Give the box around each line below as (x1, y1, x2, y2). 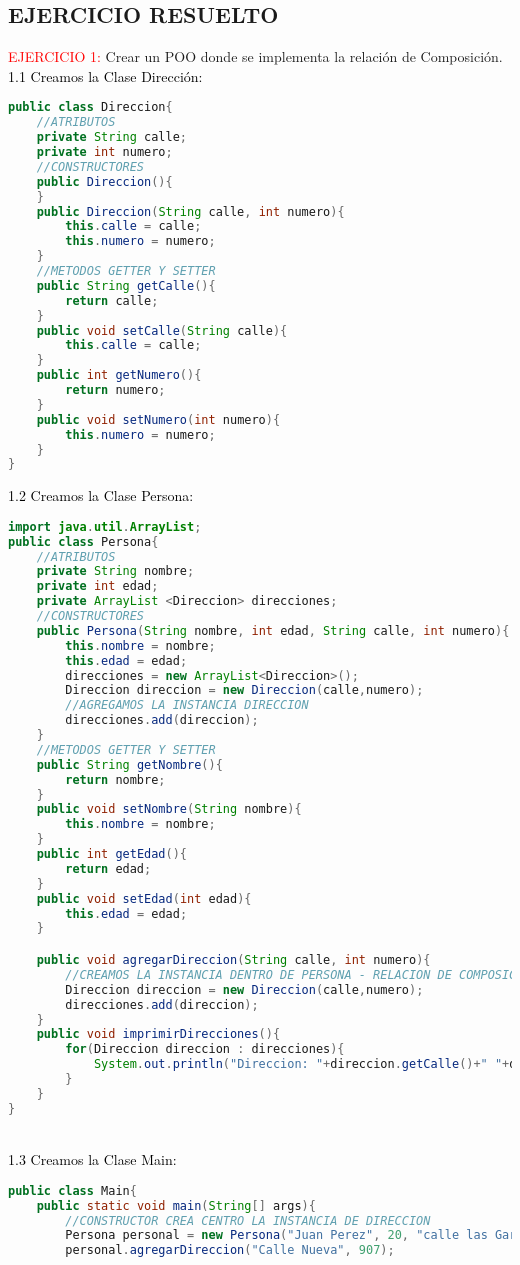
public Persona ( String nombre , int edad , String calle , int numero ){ (36, 623, 510, 638)
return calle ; (65, 293, 159, 308)
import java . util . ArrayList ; (8, 519, 202, 534)
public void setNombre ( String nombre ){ (36, 802, 302, 817)
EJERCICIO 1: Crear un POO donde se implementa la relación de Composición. (8, 46, 503, 67)
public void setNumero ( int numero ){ (36, 412, 281, 427)
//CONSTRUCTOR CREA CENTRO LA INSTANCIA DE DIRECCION (65, 1213, 431, 1228)
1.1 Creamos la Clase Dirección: (8, 65, 203, 86)
